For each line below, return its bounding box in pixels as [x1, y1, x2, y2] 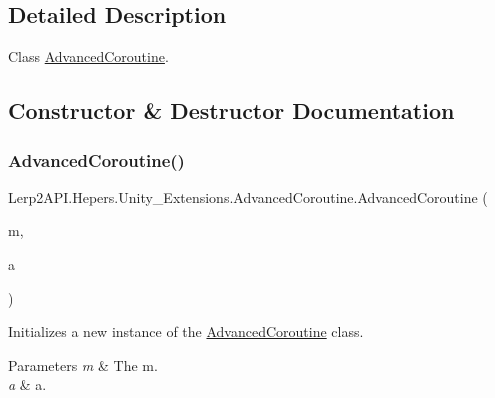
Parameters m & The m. [8, 354, 158, 375]
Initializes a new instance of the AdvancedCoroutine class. [8, 321, 364, 342]
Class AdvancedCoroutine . [8, 46, 169, 67]
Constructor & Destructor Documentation [8, 95, 455, 126]
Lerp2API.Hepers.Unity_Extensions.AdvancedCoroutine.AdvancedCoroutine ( [8, 186, 488, 207]
